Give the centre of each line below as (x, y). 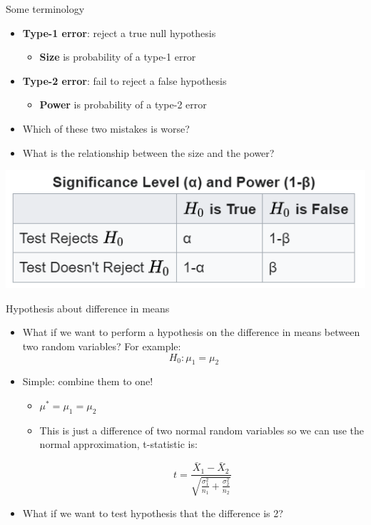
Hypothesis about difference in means (88, 308)
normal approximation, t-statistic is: (118, 444)
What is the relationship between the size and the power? (148, 152)
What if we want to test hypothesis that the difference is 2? (153, 513)
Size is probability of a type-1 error (118, 57)
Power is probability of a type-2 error (123, 105)
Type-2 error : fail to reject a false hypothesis (124, 80)
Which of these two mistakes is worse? (106, 128)
